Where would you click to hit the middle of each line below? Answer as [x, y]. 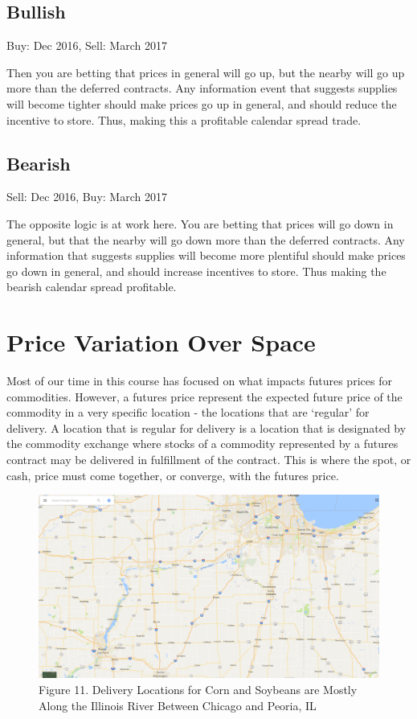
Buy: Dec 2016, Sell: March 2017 [87, 45]
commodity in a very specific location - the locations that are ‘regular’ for [188, 412]
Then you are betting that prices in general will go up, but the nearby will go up [206, 72]
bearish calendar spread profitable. [92, 287]
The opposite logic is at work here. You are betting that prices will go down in [200, 223]
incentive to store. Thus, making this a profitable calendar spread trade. [184, 119]
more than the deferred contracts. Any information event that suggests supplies [202, 88]
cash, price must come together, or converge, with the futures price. [173, 475]
